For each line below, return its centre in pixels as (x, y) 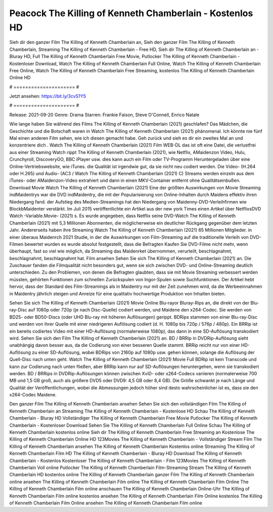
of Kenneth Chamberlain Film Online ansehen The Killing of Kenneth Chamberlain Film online (106, 503)
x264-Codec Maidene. (33, 395)
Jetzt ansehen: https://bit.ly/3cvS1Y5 (48, 96)
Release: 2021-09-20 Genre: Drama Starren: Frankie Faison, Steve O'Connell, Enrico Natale (104, 115)
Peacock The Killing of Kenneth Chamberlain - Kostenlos (131, 13)
